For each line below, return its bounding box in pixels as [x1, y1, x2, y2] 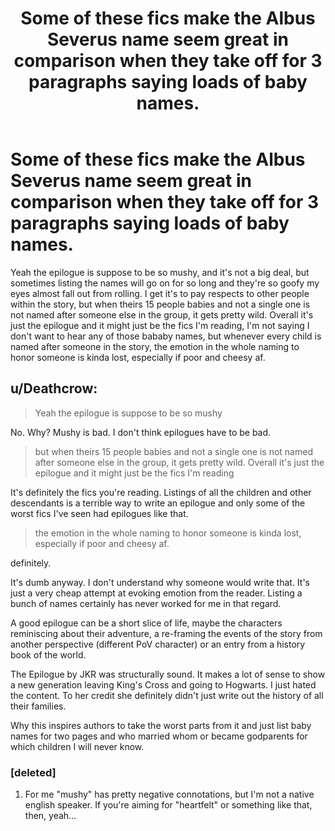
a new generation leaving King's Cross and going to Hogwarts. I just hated [10, 678, 317, 691]
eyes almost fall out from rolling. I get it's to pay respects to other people [10, 287, 310, 299]
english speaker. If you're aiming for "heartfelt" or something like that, [24, 799, 313, 811]
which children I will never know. [10, 740, 145, 752]
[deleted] [10, 765, 57, 779]
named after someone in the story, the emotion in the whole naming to [10, 340, 300, 352]
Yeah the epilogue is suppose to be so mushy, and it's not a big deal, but [10, 266, 310, 278]
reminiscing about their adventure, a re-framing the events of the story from [10, 627, 323, 639]
